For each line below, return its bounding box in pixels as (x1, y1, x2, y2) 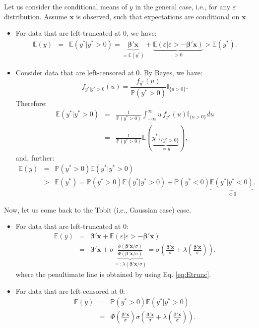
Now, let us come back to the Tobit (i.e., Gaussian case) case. (4, 204, 192, 215)
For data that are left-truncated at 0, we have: (15, 28, 157, 38)
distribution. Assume (4, 11, 67, 21)
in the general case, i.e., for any (135, 1, 231, 11)
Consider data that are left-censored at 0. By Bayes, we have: (15, 67, 202, 78)
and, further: (15, 152, 55, 163)
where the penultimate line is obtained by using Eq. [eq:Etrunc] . (15, 269, 211, 279)
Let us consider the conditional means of (4, 1, 128, 11)
